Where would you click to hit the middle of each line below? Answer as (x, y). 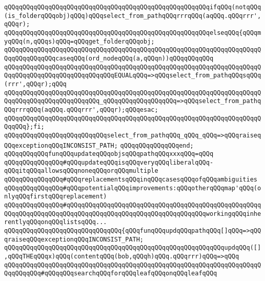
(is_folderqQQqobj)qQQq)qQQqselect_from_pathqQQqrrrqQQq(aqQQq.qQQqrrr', (133, 16)
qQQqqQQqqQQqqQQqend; (157, 145)
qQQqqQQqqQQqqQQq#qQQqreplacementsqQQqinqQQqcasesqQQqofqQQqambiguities (131, 180)
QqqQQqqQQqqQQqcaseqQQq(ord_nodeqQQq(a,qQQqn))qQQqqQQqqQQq (109, 58)
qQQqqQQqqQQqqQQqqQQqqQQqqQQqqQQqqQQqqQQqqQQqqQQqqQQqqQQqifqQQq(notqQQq (133, 7)
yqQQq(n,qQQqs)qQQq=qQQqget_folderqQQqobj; (79, 41)
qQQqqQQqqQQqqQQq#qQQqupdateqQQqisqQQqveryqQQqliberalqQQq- (109, 162)
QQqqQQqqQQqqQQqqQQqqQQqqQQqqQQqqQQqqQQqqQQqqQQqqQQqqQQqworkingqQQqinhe (133, 214)
